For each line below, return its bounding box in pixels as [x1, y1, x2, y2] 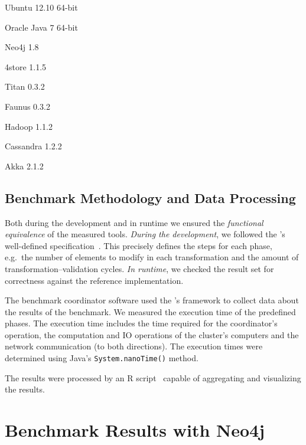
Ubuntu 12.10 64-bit [5, 1, 78, 13]
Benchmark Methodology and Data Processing [5, 188, 296, 207]
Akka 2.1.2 [5, 159, 44, 172]
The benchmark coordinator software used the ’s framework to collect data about [5, 294, 299, 306]
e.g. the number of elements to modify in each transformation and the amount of [5, 251, 299, 263]
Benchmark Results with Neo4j [5, 418, 265, 442]
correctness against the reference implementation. [5, 274, 184, 286]
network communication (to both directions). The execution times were [5, 340, 263, 352]
